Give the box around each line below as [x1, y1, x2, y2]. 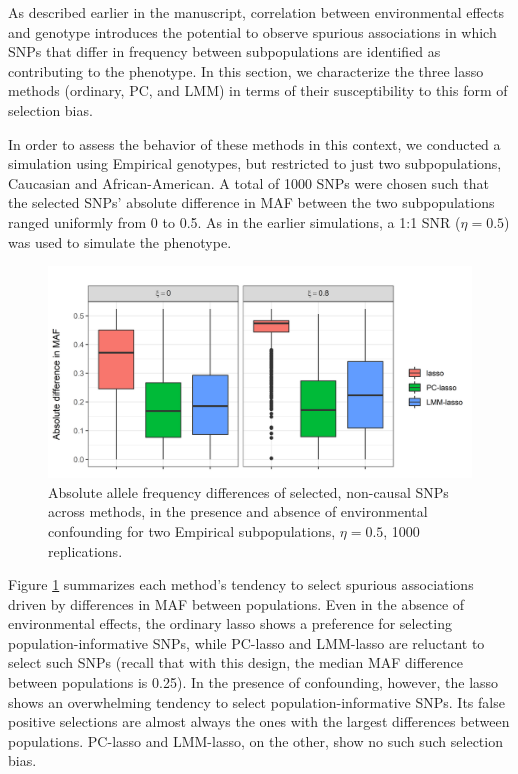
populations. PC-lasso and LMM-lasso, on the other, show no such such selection [8, 730, 503, 751]
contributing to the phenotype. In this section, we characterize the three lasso [8, 60, 484, 81]
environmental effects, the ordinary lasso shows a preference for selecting [8, 613, 452, 634]
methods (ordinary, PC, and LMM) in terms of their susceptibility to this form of [8, 80, 508, 101]
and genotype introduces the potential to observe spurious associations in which [8, 21, 497, 42]
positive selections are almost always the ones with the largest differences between [8, 711, 510, 732]
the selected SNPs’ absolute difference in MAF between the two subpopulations [8, 192, 495, 213]
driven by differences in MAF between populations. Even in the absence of [8, 593, 465, 614]
